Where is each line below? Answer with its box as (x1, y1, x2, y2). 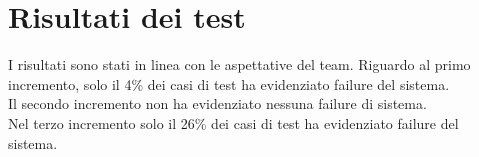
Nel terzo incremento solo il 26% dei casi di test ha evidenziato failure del (8, 112, 459, 133)
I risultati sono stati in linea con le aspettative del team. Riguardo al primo (8, 54, 471, 75)
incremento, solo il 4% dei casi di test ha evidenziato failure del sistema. (8, 73, 450, 94)
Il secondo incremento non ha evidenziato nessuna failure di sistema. (8, 93, 427, 114)
